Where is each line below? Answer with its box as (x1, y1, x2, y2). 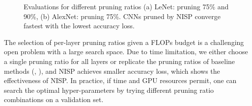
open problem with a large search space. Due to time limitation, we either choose (4, 46, 248, 57)
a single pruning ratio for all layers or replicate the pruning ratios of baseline (4, 56, 235, 66)
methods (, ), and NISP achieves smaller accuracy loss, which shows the (4, 65, 220, 76)
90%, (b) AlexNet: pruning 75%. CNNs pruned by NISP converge (24, 11, 221, 21)
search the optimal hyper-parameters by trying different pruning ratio (4, 85, 214, 95)
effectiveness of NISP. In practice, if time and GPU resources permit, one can (4, 75, 237, 85)
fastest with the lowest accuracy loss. (24, 21, 135, 31)
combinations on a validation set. (4, 94, 104, 105)
